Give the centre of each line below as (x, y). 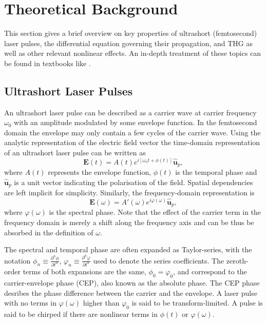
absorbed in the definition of (49, 232)
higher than (101, 303)
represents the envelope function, (100, 172)
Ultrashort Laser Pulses (69, 90)
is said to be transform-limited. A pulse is (197, 303)
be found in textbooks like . (47, 63)
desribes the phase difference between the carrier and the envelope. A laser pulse (131, 292)
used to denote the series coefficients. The (159, 260)
